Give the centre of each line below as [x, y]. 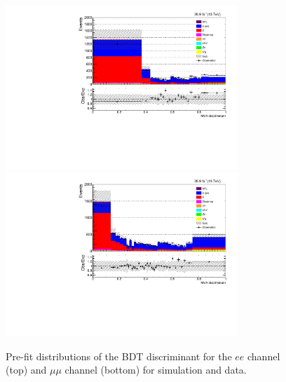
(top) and [26, 370]
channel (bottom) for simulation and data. [156, 370]
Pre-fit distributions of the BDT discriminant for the [119, 356]
